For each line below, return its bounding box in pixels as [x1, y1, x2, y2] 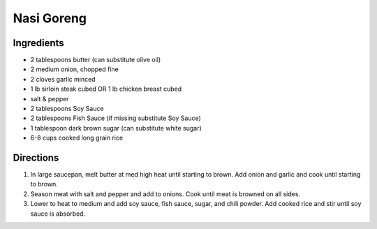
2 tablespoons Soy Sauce [30, 105, 104, 113]
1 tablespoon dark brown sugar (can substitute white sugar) [30, 124, 202, 132]
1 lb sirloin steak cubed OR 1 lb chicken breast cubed [30, 84, 182, 94]
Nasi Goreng [13, 10, 87, 26]
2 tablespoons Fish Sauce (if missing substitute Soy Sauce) [30, 114, 202, 122]
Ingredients [13, 37, 64, 49]
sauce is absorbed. [30, 209, 86, 218]
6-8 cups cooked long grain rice [30, 133, 124, 142]
